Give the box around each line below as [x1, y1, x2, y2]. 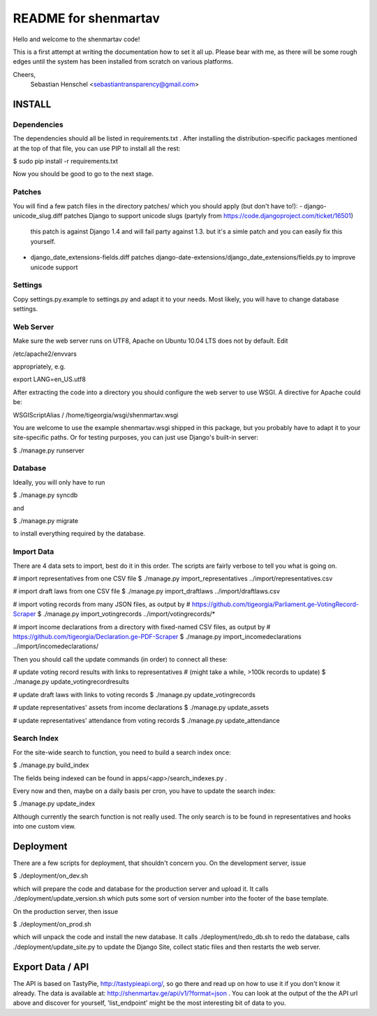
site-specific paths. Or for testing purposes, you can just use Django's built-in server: [13, 434, 258, 442]
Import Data [13, 547, 54, 557]
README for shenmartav [13, 10, 160, 26]
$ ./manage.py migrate [13, 517, 79, 525]
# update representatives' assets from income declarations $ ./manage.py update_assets [13, 703, 269, 712]
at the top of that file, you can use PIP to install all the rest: [13, 144, 181, 152]
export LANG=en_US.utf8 [13, 375, 87, 384]
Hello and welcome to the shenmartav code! [13, 35, 140, 43]
